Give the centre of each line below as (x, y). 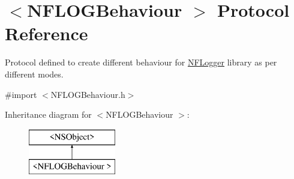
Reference (46, 33)
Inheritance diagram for (48, 114)
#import (21, 94)
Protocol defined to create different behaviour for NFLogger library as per (141, 62)
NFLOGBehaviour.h (88, 94)
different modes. (34, 74)
